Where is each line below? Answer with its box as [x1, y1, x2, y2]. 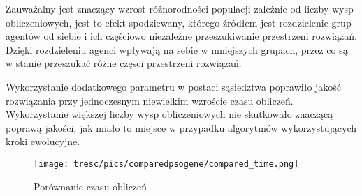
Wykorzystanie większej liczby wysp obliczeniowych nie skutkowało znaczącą [6, 107, 333, 121]
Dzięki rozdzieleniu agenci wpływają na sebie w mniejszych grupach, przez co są [6, 42, 348, 56]
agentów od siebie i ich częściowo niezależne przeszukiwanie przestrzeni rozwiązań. [6, 29, 357, 43]
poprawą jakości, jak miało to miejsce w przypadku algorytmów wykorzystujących [6, 120, 357, 135]
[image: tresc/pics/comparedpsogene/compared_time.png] [34, 158, 299, 169]
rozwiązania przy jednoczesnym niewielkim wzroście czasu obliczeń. [6, 93, 294, 107]
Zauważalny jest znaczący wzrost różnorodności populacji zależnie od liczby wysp [6, 1, 354, 15]
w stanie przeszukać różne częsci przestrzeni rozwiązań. [6, 56, 242, 70]
